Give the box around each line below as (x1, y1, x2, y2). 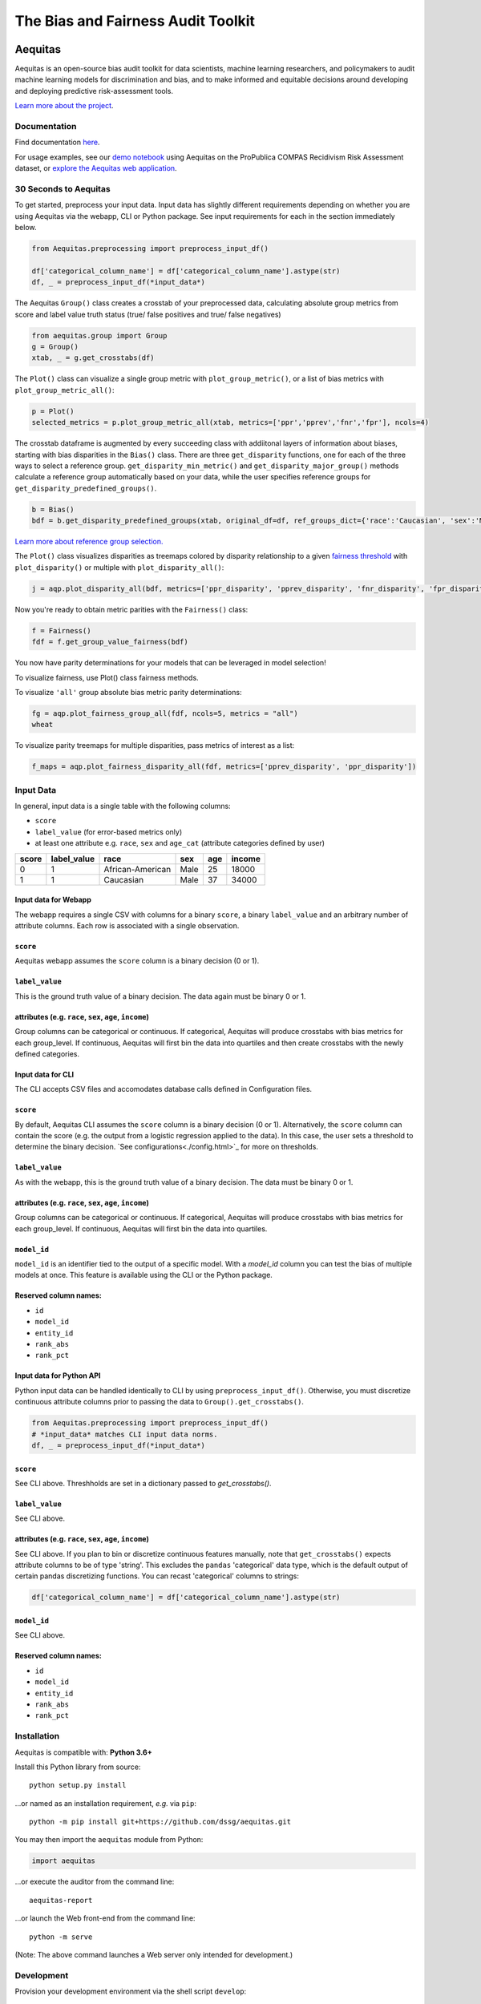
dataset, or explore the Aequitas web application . (14, 164, 177, 173)
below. (14, 223, 37, 232)
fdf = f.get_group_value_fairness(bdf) (31, 637, 188, 647)
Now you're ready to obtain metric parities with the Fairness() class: (14, 604, 249, 614)
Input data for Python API (14, 1371, 101, 1380)
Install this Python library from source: (14, 1762, 141, 1772)
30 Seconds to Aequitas (14, 183, 111, 194)
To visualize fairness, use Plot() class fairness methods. (14, 673, 200, 682)
